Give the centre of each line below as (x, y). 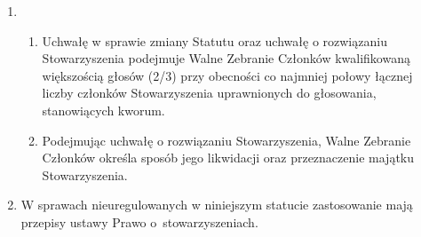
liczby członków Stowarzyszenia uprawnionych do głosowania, (209, 93)
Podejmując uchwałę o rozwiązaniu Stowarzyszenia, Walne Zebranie (226, 140)
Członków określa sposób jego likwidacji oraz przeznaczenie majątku (228, 158)
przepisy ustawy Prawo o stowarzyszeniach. (139, 221)
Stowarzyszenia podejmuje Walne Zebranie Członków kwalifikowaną (226, 58)
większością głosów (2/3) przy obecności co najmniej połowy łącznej (227, 75)
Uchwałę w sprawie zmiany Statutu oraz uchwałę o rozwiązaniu (214, 40)
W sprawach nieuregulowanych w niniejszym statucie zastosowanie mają (217, 205)
